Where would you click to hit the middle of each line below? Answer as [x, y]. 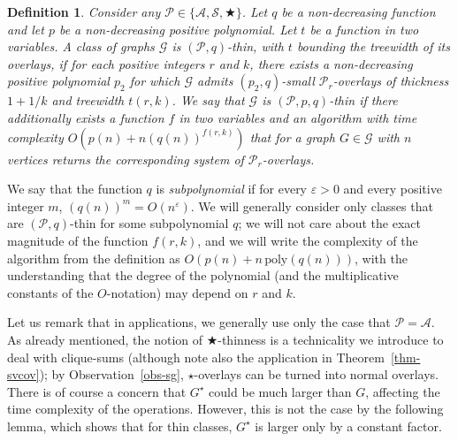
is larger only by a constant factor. [348, 426]
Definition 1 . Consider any [84, 11]
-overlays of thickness [391, 81]
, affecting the [403, 391]
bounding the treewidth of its [373, 46]
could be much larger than [280, 391]
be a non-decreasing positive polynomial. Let [178, 29]
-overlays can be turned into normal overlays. [316, 374]
